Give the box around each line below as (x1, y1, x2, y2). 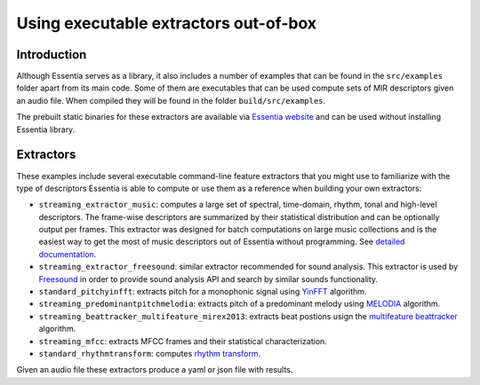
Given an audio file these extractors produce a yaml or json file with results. (16, 365, 293, 375)
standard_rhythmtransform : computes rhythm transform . (38, 349, 261, 358)
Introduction (16, 47, 87, 62)
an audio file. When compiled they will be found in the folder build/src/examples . (16, 95, 326, 106)
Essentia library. (16, 124, 76, 135)
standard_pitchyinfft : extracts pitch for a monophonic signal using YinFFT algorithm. (38, 287, 367, 297)
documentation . (38, 248, 97, 259)
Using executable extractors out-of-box (16, 13, 317, 33)
